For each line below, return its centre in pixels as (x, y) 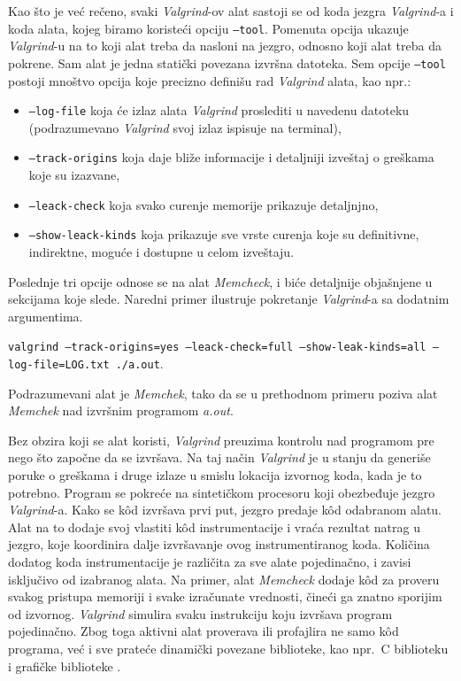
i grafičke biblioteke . (65, 666)
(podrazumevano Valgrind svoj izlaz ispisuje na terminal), (185, 127)
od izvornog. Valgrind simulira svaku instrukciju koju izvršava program (200, 613)
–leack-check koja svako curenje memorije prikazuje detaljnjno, (204, 204)
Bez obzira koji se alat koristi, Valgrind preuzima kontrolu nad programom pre (221, 440)
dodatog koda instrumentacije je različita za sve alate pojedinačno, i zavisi (210, 561)
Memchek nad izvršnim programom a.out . (121, 410)
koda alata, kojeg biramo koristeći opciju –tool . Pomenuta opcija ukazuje (208, 28)
